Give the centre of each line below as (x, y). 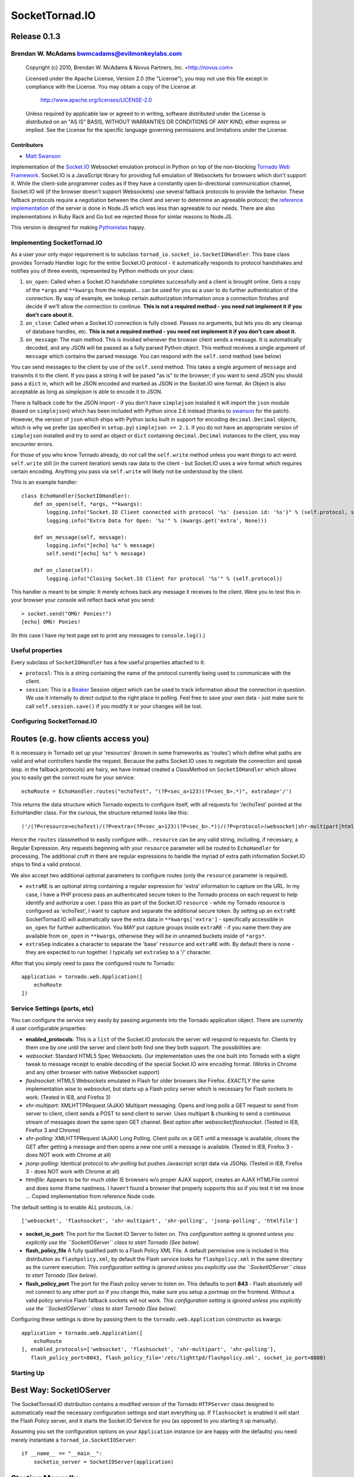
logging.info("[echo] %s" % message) (101, 546)
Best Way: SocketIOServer (61, 1390)
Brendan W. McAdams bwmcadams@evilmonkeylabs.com (96, 53)
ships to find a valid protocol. (46, 864)
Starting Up (28, 1372)
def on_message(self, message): (80, 537)
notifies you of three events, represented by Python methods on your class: (103, 271)
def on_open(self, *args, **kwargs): (88, 504)
